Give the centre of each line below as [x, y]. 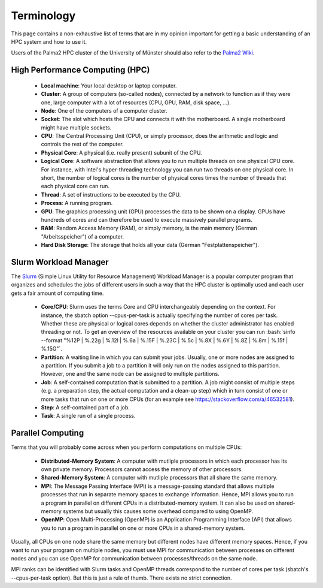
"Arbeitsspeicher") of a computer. [83, 236]
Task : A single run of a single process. [88, 416]
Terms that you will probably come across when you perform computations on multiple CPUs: [127, 447]
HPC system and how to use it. [49, 41]
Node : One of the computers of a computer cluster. [104, 110]
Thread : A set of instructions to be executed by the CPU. [111, 194]
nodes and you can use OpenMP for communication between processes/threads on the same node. [134, 558]
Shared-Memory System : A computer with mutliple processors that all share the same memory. [159, 478]
